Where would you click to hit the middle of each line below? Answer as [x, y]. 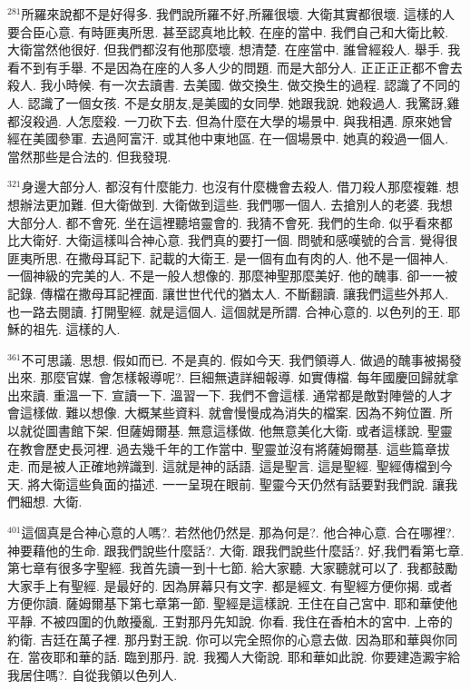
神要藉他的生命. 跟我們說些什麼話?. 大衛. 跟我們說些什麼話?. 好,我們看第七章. [236, 550]
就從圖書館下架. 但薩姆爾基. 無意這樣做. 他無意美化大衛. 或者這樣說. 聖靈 [236, 431]
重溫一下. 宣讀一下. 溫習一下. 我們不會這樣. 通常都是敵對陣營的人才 [253, 394]
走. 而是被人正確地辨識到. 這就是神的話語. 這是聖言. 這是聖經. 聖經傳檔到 [224, 466]
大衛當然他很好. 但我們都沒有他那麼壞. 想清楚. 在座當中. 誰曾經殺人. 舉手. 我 [234, 49]
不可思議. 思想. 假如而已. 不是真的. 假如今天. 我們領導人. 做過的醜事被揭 [235, 359]
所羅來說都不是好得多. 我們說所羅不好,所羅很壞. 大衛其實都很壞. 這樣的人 [238, 14]
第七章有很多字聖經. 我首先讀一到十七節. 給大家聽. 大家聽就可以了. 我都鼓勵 [233, 568]
